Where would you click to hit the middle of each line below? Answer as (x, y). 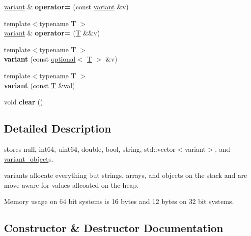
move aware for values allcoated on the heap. (71, 185)
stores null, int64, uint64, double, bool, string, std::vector (90, 149)
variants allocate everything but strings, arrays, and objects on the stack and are (125, 175)
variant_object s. (29, 158)
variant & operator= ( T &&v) (52, 33)
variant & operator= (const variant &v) (66, 6)
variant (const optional (40, 59)
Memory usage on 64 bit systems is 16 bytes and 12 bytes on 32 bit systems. (119, 201)
